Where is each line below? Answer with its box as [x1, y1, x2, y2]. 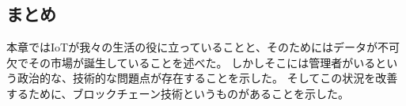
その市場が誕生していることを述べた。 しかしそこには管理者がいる [28, 54, 376, 70]
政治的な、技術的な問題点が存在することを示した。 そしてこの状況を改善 [17, 70, 398, 86]
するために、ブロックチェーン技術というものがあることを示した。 [6, 85, 349, 101]
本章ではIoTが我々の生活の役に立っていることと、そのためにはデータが [6, 39, 378, 55]
